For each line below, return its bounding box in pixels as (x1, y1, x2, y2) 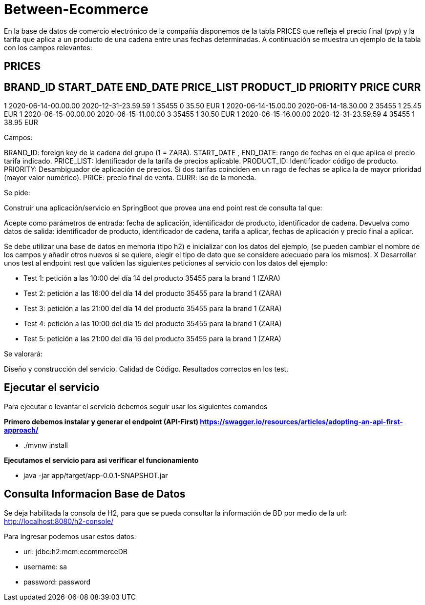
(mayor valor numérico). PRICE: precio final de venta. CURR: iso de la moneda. (4, 173, 256, 182)
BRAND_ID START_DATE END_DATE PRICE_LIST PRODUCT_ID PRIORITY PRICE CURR (4, 81, 421, 93)
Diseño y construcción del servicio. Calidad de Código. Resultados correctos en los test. (4, 365, 289, 374)
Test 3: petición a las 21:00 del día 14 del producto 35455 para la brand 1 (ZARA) (23, 304, 282, 313)
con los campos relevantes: (4, 43, 92, 52)
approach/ (4, 425, 39, 434)
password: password (23, 577, 91, 586)
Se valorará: (4, 350, 42, 358)
